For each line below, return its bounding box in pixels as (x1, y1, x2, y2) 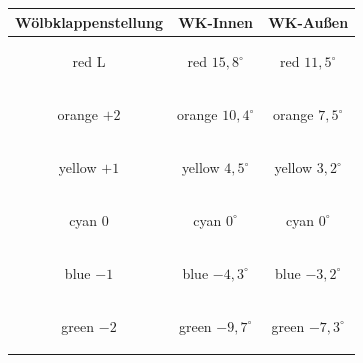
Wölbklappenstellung (15, 11, 163, 32)
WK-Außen (268, 11, 349, 32)
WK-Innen (178, 11, 254, 32)
